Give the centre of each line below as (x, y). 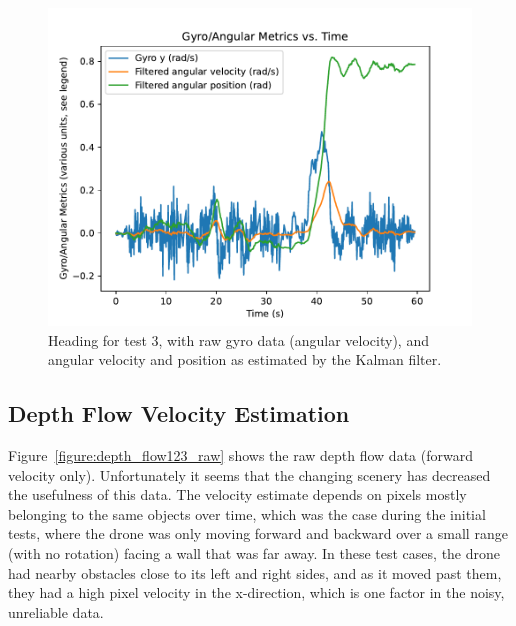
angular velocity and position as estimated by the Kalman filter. (245, 359)
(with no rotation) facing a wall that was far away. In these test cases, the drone (254, 552)
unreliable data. (56, 611)
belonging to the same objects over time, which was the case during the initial (247, 513)
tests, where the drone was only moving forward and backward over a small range (258, 533)
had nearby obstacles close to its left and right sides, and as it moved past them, (255, 572)
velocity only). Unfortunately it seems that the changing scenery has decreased (249, 474)
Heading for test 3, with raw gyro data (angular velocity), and (238, 339)
